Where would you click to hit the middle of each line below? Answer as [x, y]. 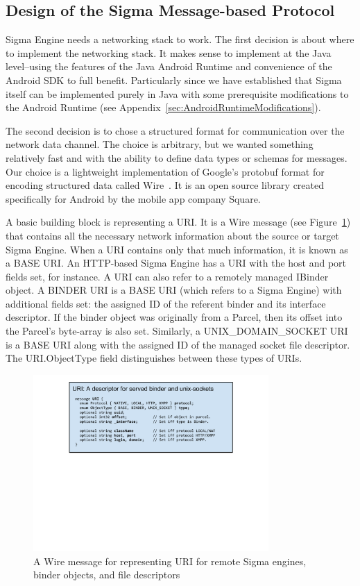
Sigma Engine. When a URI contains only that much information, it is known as [177, 249]
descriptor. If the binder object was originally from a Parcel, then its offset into [174, 317]
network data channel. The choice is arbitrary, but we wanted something [160, 144]
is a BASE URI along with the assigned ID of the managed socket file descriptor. [178, 344]
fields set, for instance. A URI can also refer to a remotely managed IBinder [167, 276]
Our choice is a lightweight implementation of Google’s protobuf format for [165, 171]
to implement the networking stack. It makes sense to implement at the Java [169, 52]
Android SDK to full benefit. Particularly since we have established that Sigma [174, 79]
